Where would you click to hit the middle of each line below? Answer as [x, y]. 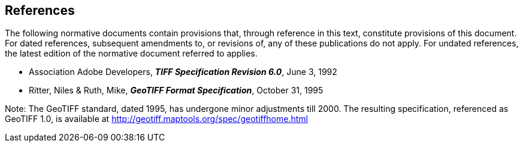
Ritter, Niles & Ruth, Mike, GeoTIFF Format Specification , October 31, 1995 [176, 90]
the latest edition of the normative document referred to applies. [131, 54]
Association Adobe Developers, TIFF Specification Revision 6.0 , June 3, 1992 [183, 72]
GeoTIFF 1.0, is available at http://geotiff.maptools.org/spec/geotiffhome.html [156, 119]
